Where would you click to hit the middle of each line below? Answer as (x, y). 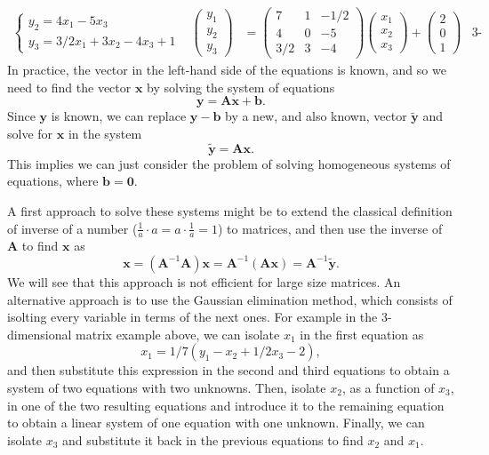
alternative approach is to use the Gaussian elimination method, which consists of (230, 299)
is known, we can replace (119, 116)
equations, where (53, 181)
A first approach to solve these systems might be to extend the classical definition (230, 210)
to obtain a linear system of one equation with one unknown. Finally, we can (216, 423)
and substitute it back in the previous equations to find (212, 439)
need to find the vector (69, 87)
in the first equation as (362, 334)
